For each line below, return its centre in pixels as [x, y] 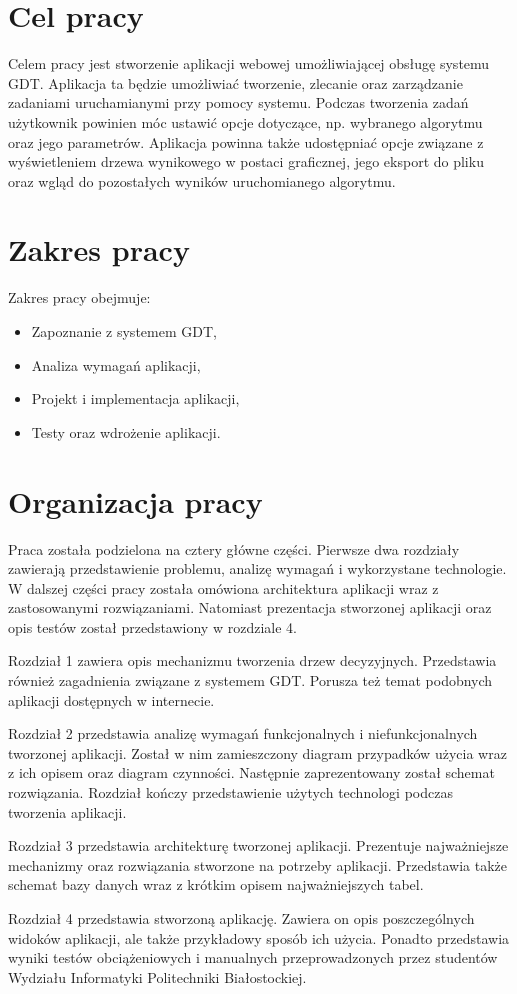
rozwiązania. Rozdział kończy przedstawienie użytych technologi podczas [230, 792]
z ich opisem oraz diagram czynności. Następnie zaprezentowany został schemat [251, 772]
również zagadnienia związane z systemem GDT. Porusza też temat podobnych [250, 680]
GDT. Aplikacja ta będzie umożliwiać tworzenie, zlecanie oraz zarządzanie [235, 82]
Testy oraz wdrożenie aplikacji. [126, 431]
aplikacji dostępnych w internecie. [111, 699]
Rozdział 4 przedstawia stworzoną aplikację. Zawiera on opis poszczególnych [241, 918]
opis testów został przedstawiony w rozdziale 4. [152, 626]
